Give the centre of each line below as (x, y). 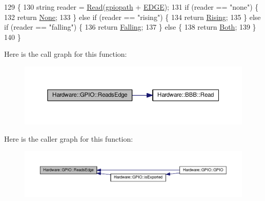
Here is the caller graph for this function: (69, 138)
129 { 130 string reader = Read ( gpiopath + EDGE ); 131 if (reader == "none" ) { (131, 7)
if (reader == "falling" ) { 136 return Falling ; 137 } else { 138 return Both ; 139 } (130, 27)
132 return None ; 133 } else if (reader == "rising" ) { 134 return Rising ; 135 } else (132, 17)
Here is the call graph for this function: (66, 54)
